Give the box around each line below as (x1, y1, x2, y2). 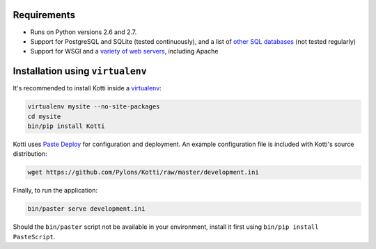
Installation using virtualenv (13, 65, 147, 77)
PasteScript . (13, 232, 56, 241)
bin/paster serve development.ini (27, 205, 146, 213)
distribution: (13, 150, 48, 158)
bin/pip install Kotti (27, 122, 105, 130)
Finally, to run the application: (13, 186, 97, 195)
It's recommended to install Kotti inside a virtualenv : (13, 84, 162, 93)
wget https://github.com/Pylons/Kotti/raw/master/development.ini (27, 168, 259, 177)
